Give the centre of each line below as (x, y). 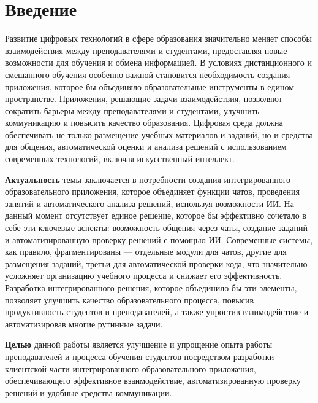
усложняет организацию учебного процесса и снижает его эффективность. (144, 276)
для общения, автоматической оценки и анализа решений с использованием (146, 147)
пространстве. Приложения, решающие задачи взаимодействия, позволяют (144, 99)
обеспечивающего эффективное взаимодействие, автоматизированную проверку (153, 381)
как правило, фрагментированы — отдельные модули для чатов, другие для (146, 252)
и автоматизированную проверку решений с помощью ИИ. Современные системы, (159, 239)
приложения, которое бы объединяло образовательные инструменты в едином (150, 86)
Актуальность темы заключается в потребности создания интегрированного (148, 179)
